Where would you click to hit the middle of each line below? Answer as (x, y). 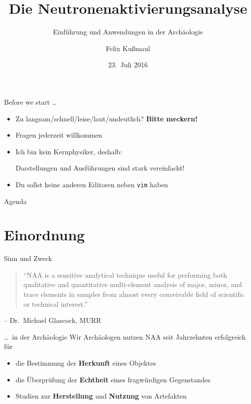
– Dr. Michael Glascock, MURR (53, 320)
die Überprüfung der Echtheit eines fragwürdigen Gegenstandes (113, 379)
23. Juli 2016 (128, 65)
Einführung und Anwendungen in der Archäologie (128, 32)
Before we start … (31, 101)
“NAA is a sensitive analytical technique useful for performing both (125, 274)
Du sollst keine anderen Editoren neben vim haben (92, 184)
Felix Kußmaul (128, 48)
